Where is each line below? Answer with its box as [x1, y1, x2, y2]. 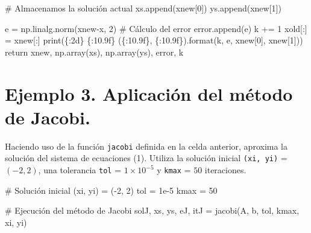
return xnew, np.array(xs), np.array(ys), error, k [5, 45, 184, 58]
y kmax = [157, 164, 191, 176]
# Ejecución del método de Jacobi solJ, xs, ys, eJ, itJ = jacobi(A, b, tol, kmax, [5, 204, 300, 217]
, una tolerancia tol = [38, 164, 122, 176]
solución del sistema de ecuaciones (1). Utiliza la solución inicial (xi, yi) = [5, 152, 287, 164]
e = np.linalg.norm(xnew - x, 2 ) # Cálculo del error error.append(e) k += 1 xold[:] [5, 22, 307, 34]
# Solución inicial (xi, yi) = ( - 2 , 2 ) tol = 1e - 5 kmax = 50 [5, 184, 218, 196]
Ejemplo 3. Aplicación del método [5, 81, 293, 106]
